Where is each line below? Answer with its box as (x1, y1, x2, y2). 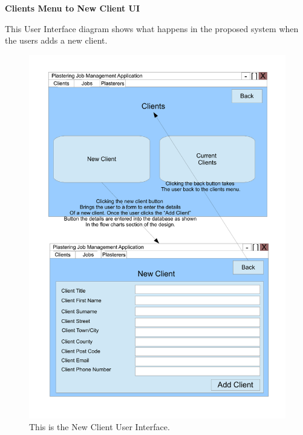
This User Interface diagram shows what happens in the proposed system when (5, 22, 299, 35)
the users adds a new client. (5, 34, 108, 47)
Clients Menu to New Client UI (5, 2, 140, 14)
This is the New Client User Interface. (29, 420, 170, 433)
